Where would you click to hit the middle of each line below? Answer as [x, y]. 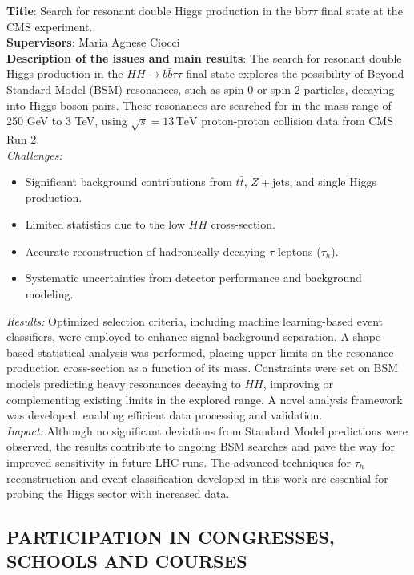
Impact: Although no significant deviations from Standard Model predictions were [207, 430]
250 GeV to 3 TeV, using [67, 121]
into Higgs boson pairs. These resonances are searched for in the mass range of [199, 105]
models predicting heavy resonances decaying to [124, 384]
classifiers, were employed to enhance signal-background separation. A [178, 336]
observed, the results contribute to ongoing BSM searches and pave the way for [201, 446]
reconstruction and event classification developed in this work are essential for [197, 478]
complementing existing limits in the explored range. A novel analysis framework [205, 399]
